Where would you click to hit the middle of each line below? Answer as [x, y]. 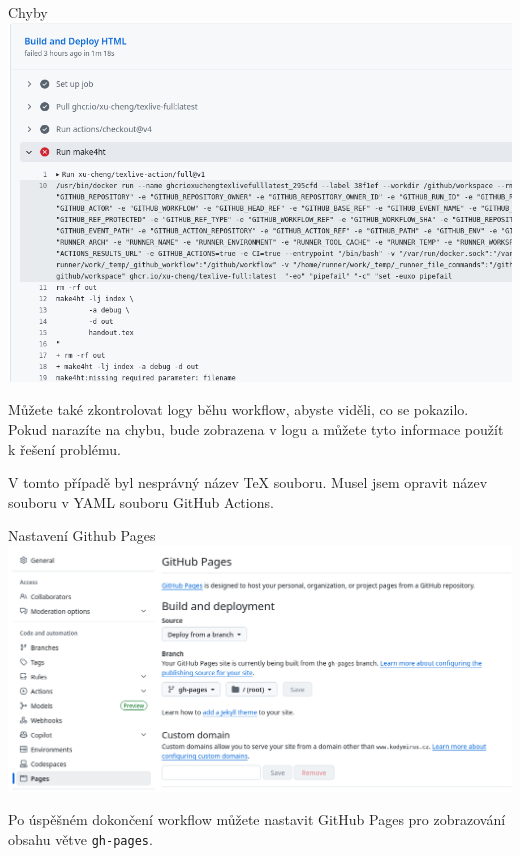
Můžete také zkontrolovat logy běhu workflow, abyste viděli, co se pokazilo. [238, 409]
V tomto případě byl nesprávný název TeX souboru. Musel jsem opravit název [248, 482]
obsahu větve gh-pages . [80, 838]
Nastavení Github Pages [82, 535]
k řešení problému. [64, 448]
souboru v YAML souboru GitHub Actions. [141, 501]
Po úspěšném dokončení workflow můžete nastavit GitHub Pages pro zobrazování [257, 819]
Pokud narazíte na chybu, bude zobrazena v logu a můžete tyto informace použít [256, 428]
